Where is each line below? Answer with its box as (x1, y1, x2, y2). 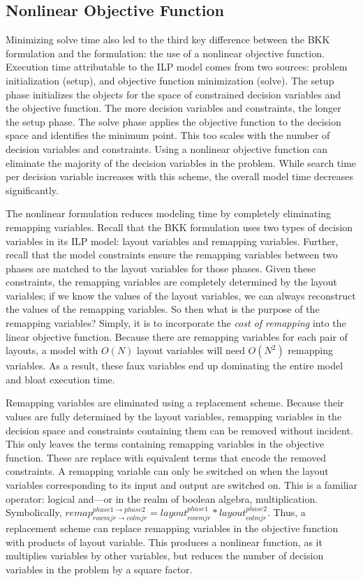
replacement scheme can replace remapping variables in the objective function (6, 521, 339, 535)
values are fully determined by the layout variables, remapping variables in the (6, 409, 342, 424)
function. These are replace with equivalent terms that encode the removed (6, 450, 327, 464)
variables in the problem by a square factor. (6, 561, 193, 576)
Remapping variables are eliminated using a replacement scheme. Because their (6, 395, 344, 410)
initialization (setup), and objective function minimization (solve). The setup (6, 73, 334, 87)
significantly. (6, 182, 59, 197)
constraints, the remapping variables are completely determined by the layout (6, 274, 337, 289)
